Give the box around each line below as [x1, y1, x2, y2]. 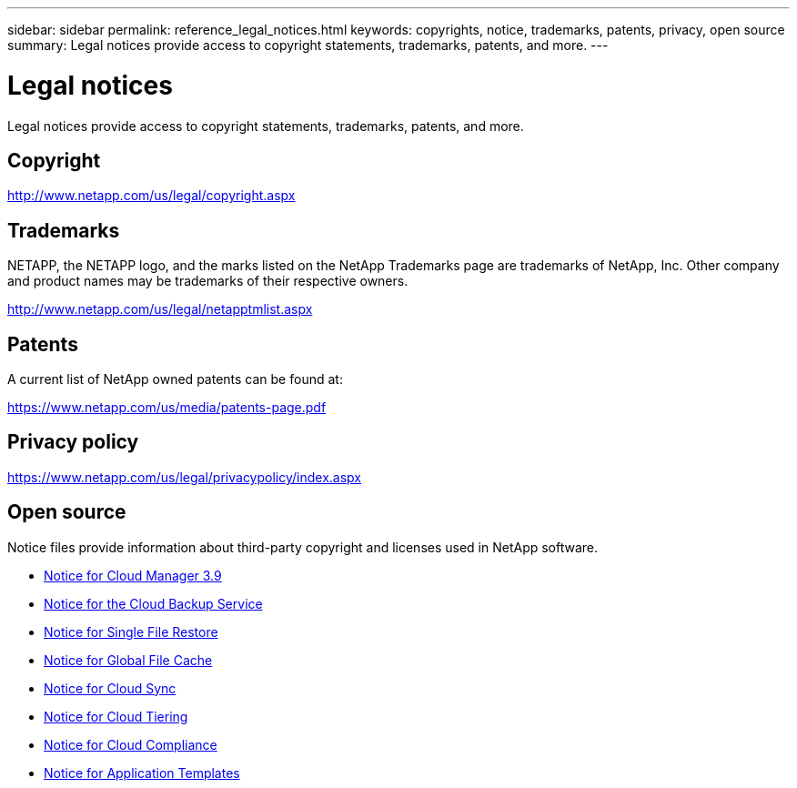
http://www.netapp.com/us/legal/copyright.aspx [7, 187, 296, 204]
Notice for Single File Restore [44, 623, 218, 640]
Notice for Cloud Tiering [44, 708, 188, 724]
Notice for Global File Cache [44, 652, 213, 668]
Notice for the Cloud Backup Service [44, 595, 263, 611]
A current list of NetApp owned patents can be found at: [7, 371, 343, 388]
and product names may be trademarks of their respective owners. [7, 273, 409, 289]
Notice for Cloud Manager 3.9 [44, 567, 222, 583]
